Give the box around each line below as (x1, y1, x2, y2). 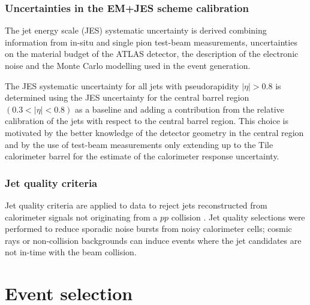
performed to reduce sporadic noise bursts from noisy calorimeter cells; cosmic (5, 222, 292, 235)
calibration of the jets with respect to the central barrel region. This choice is (5, 114, 289, 127)
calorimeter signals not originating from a (5, 210, 158, 223)
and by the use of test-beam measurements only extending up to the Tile (5, 138, 273, 150)
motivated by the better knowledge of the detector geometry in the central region (5, 126, 304, 138)
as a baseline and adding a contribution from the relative (75, 102, 284, 115)
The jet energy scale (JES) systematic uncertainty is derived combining (5, 24, 267, 37)
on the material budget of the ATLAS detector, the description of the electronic (5, 47, 299, 60)
